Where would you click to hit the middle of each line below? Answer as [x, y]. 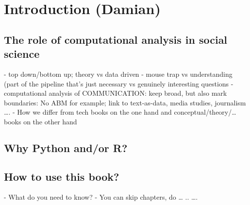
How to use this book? [62, 176]
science [22, 54]
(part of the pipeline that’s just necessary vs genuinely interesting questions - [119, 83]
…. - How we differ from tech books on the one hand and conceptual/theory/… [120, 112]
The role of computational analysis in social [116, 39]
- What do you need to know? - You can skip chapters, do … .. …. [101, 196]
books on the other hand [41, 121]
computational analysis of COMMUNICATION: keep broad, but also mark [116, 93]
